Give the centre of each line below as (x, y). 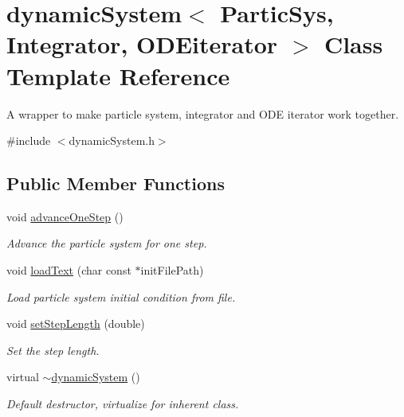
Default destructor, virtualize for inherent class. (123, 404)
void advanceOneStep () (65, 216)
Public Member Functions (116, 183)
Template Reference (118, 75)
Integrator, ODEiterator (142, 44)
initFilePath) (172, 270)
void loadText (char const (69, 270)
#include (29, 140)
